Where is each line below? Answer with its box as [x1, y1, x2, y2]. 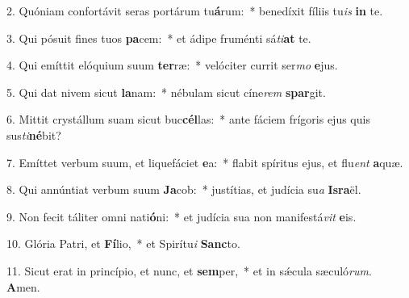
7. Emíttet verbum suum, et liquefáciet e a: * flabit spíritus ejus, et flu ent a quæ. [6, 153, 403, 170]
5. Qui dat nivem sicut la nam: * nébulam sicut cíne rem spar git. [6, 83, 326, 100]
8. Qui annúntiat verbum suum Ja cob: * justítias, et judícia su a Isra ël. [6, 181, 361, 198]
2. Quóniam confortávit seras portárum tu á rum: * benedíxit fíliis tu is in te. [6, 2, 383, 19]
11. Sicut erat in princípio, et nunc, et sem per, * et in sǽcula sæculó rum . [6, 262, 372, 279]
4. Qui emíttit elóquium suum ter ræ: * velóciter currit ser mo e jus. [6, 57, 338, 73]
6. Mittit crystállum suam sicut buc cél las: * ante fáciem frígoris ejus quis [6, 111, 370, 128]
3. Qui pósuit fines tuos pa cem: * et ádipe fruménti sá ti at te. [6, 29, 311, 46]
